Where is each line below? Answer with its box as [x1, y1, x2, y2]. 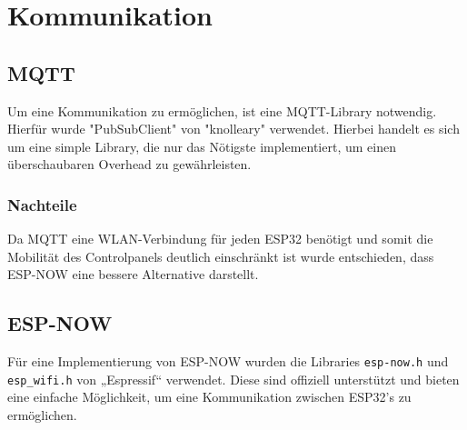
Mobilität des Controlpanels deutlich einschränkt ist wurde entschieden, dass [7, 246, 434, 265]
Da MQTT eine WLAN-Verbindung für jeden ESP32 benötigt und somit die [7, 229, 433, 248]
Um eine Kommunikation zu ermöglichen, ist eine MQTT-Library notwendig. [7, 101, 437, 120]
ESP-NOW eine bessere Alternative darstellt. [7, 265, 259, 284]
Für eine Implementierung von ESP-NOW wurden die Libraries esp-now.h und [7, 352, 449, 371]
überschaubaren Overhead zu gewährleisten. [7, 155, 252, 174]
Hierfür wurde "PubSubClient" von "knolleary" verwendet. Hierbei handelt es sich [7, 119, 460, 138]
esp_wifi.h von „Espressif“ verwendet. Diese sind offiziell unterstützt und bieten [7, 369, 460, 388]
